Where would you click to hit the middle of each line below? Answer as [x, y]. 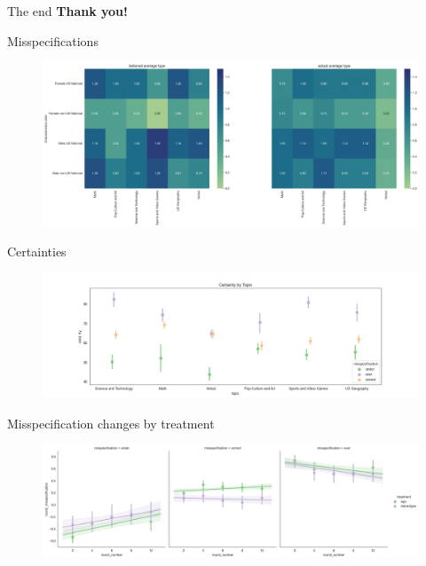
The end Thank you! [67, 11]
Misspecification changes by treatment [111, 423]
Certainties [37, 252]
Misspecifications [53, 40]
